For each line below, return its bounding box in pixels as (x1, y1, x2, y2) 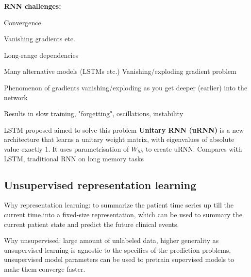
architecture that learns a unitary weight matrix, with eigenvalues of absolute (4, 134, 234, 144)
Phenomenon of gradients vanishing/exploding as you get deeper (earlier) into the (4, 82, 248, 92)
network (4, 92, 28, 102)
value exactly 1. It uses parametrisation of (4, 143, 129, 154)
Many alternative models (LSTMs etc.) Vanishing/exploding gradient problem (4, 66, 236, 76)
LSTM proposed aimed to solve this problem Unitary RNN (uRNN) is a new (4, 124, 244, 135)
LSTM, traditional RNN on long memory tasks (4, 153, 144, 163)
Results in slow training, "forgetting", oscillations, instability (4, 108, 184, 119)
